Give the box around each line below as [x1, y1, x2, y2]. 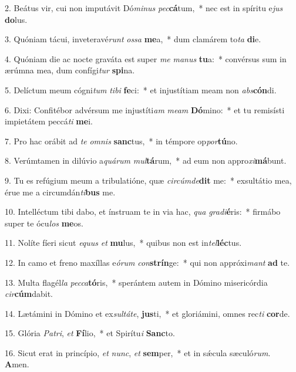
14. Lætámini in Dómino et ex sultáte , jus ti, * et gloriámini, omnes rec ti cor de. [5, 307, 290, 319]
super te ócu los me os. [5, 217, 83, 229]
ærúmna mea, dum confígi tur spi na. [5, 64, 135, 76]
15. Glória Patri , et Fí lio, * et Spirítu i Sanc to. [5, 327, 175, 339]
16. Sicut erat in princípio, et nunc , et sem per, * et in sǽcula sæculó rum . [5, 346, 271, 359]
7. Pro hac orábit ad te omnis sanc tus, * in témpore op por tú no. [5, 134, 238, 147]
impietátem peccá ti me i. [5, 115, 93, 127]
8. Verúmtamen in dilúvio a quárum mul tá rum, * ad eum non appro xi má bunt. [5, 154, 287, 167]
